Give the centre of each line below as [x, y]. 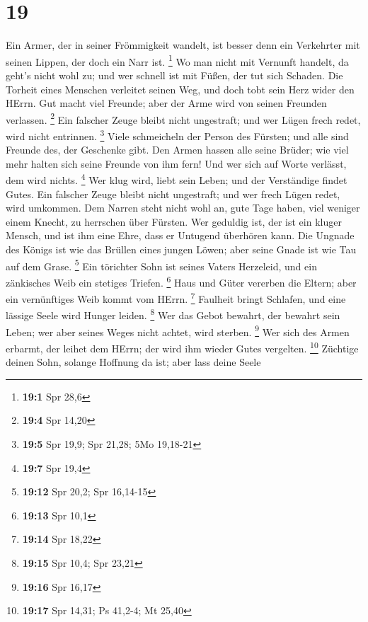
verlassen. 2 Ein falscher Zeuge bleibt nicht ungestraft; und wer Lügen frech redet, [183, 118]
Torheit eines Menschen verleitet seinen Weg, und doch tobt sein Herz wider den [180, 89]
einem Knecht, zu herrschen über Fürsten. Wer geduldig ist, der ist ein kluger [174, 221]
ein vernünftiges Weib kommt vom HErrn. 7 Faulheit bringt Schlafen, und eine [176, 298]
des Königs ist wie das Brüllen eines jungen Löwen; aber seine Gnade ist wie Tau [181, 249]
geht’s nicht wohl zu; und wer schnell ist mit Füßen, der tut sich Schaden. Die [174, 75]
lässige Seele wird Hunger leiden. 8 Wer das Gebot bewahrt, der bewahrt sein [173, 314]
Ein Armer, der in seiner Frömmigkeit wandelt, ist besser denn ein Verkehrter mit [183, 45]
